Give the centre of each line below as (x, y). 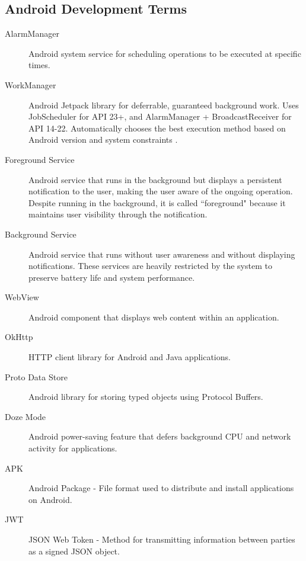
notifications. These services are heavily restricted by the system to (150, 266)
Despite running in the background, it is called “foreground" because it (157, 202)
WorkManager (31, 84)
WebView (22, 297)
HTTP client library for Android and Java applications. (130, 357)
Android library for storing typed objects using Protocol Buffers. (146, 397)
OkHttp (19, 337)
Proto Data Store (36, 376)
